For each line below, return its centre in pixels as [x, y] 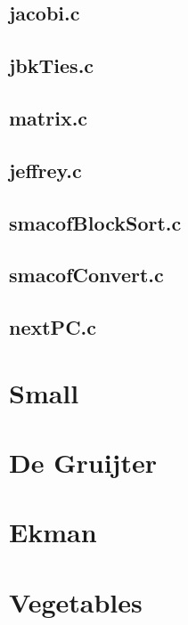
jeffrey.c [45, 170]
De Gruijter [83, 463]
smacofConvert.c [86, 275]
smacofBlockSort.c [95, 222]
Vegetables [76, 601]
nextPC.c [53, 327]
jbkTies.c [52, 65]
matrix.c [49, 117]
